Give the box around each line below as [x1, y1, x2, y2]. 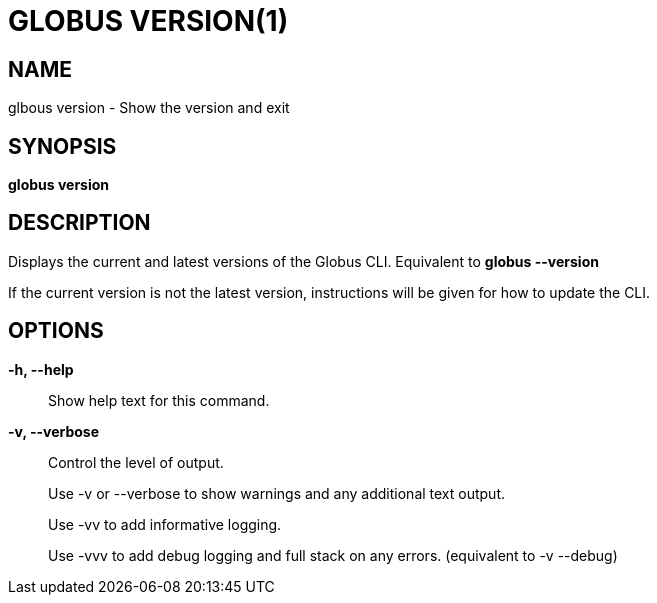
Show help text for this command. [48, 391, 270, 409]
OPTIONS [8, 318, 104, 344]
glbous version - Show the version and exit [8, 99, 290, 117]
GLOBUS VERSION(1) [8, 4, 289, 38]
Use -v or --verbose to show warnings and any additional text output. [48, 484, 506, 502]
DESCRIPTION [8, 210, 151, 236]
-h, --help [8, 360, 74, 378]
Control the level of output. [48, 453, 224, 471]
